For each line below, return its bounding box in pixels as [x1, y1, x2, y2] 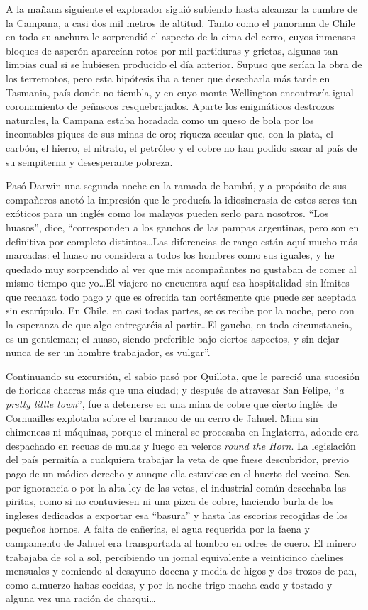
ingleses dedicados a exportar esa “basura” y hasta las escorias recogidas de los [6, 507, 348, 522]
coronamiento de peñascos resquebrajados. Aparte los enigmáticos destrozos [6, 99, 335, 113]
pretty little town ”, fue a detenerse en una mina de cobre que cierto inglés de [6, 396, 338, 411]
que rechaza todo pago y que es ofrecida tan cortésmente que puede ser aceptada [6, 289, 357, 304]
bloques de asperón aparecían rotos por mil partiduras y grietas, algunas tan [6, 43, 338, 57]
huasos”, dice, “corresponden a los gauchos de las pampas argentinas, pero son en [6, 219, 359, 234]
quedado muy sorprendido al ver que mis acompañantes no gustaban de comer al [6, 261, 357, 276]
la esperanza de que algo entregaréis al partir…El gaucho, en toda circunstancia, [6, 317, 352, 332]
